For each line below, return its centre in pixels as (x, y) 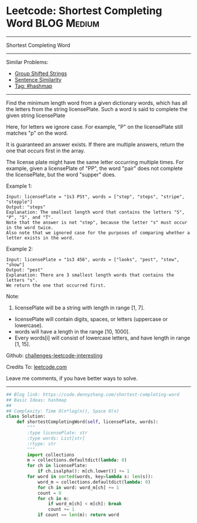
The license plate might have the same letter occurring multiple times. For (95, 162)
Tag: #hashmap (33, 86)
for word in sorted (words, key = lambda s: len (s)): (90, 477)
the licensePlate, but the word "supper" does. (61, 174)
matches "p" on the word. (37, 133)
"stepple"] (19, 202)
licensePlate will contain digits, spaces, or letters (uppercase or (91, 319)
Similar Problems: (27, 62)
